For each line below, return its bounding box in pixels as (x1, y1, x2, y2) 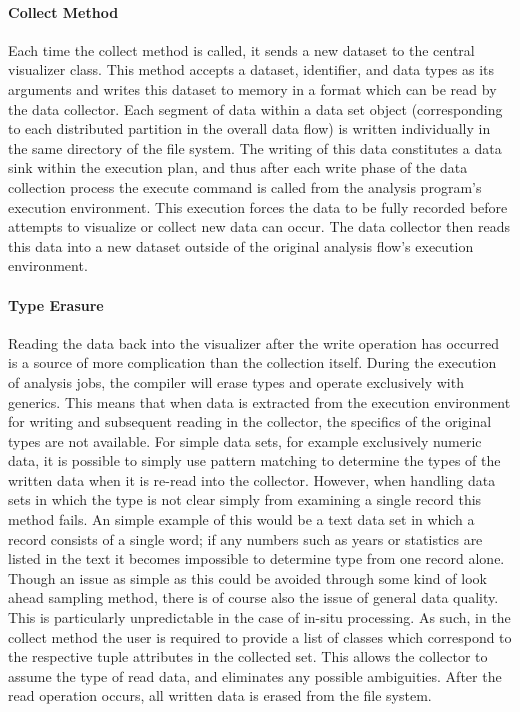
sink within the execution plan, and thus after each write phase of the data (8, 157, 468, 178)
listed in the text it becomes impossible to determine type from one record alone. (8, 548, 505, 569)
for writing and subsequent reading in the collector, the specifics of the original (8, 411, 492, 432)
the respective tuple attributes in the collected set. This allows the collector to (8, 646, 488, 667)
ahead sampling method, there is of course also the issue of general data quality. (8, 587, 499, 608)
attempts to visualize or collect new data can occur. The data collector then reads (8, 216, 510, 237)
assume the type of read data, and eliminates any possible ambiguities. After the (8, 665, 502, 686)
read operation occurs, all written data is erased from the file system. (8, 685, 432, 706)
